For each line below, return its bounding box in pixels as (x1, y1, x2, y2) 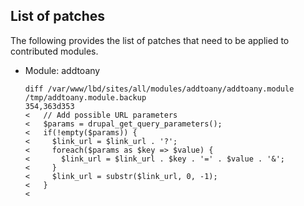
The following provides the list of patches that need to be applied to (10, 34, 290, 46)
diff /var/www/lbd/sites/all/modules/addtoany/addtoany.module (24, 84, 295, 94)
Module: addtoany (24, 64, 101, 76)
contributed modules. (10, 45, 99, 57)
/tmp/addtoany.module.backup (24, 92, 147, 103)
